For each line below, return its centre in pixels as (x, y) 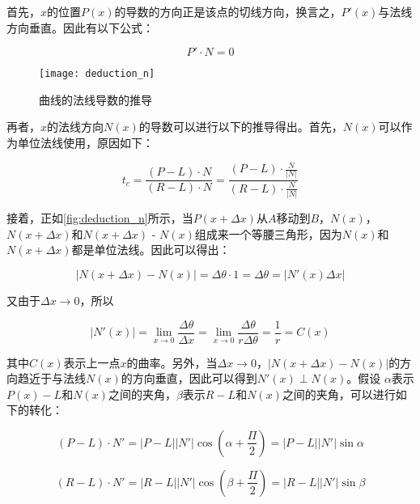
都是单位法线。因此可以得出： (151, 250)
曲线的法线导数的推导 (95, 99)
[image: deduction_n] (97, 74)
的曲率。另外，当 (172, 362)
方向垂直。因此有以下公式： (80, 27)
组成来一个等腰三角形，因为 (268, 233)
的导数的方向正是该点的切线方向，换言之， (228, 11)
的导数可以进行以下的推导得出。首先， (241, 127)
